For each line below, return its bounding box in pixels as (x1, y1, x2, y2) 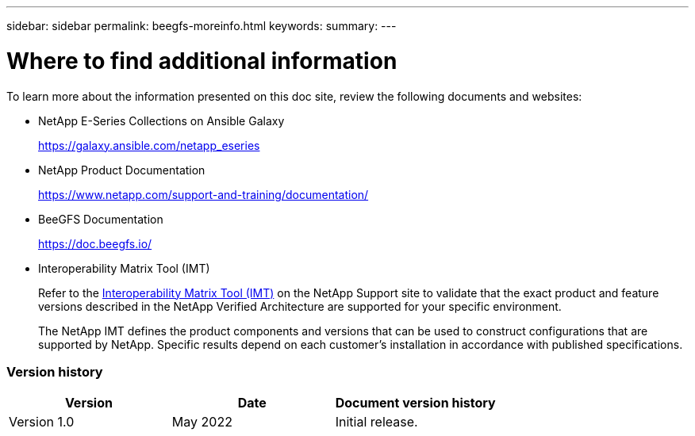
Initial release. (335, 414, 418, 430)
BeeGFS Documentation (38, 212, 163, 226)
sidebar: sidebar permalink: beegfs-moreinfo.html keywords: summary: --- (6, 19, 397, 33)
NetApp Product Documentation (38, 163, 205, 177)
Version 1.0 (9, 414, 75, 430)
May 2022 (171, 414, 232, 430)
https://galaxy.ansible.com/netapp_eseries (38, 138, 260, 152)
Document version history (335, 395, 496, 411)
